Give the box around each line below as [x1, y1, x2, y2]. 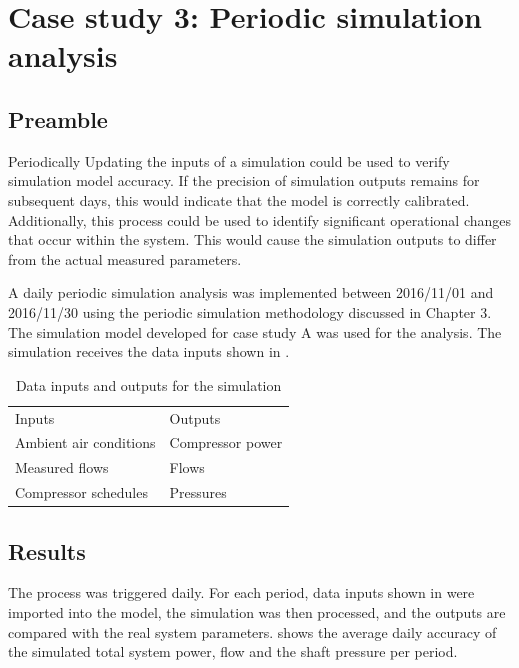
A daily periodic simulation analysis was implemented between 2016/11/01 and [8, 282, 494, 303]
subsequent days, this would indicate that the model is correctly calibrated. [8, 189, 470, 210]
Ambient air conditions [15, 432, 156, 453]
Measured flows [15, 457, 109, 478]
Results [8, 535, 86, 566]
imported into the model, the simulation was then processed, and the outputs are [8, 601, 506, 622]
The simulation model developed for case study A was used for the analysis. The [8, 321, 502, 342]
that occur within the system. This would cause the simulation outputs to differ [8, 229, 497, 250]
